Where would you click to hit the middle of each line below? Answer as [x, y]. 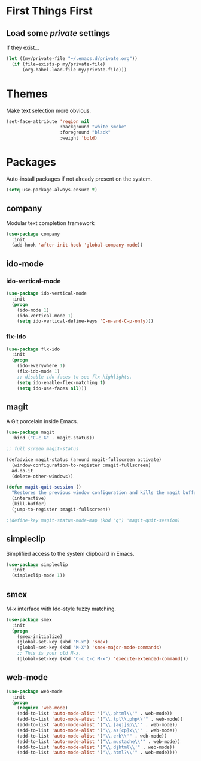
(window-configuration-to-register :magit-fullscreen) [81, 465]
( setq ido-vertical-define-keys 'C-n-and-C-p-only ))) [85, 321]
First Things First [49, 11]
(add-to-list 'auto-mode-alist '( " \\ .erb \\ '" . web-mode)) [92, 736]
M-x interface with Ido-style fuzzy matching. [61, 609]
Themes [27, 94]
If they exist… [23, 47]
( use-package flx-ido [33, 349]
